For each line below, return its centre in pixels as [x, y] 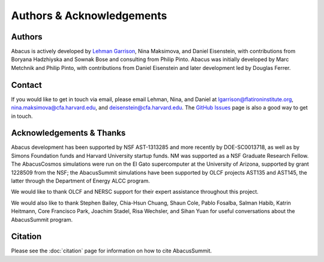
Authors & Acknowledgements [89, 16]
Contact [26, 85]
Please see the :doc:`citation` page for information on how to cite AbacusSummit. [112, 251]
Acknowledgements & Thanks [68, 133]
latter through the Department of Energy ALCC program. [80, 181]
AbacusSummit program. [42, 220]
